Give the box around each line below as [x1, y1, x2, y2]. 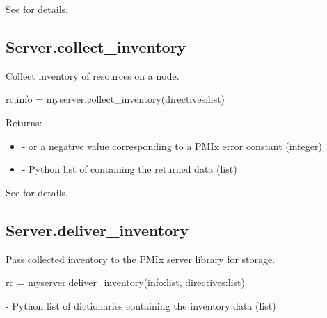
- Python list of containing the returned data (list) [22, 162, 237, 176]
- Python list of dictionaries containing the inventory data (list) [6, 298, 276, 312]
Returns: [6, 115, 42, 129]
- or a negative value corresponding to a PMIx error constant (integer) [22, 138, 322, 153]
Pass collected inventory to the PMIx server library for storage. [6, 251, 276, 266]
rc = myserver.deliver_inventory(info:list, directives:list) [6, 275, 245, 290]
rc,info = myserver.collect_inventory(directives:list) [6, 92, 225, 106]
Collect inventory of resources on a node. [6, 68, 180, 83]
